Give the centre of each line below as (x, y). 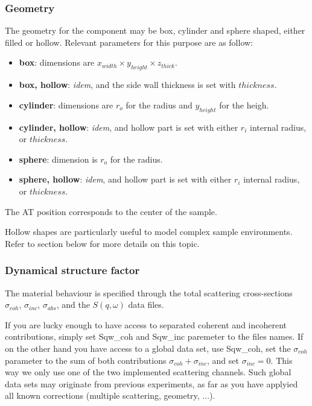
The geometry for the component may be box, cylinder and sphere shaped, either (155, 30)
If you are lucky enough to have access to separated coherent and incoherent (146, 324)
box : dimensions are (57, 62)
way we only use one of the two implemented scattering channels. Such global (148, 372)
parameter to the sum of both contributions (86, 360)
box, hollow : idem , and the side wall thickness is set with (127, 85)
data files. (146, 304)
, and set (223, 360)
